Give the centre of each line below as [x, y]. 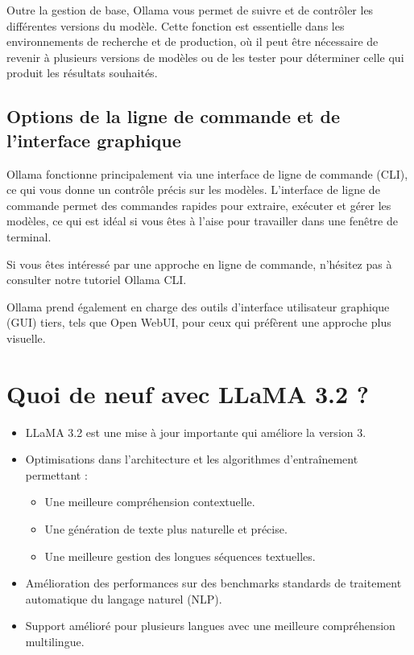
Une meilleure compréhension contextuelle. [150, 502]
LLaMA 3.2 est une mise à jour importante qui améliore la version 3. [196, 432]
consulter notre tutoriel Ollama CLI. [97, 280]
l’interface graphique [94, 140]
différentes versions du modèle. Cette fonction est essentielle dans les [176, 25]
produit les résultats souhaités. [82, 73]
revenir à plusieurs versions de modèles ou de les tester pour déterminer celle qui [205, 57]
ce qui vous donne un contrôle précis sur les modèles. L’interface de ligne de [193, 189]
